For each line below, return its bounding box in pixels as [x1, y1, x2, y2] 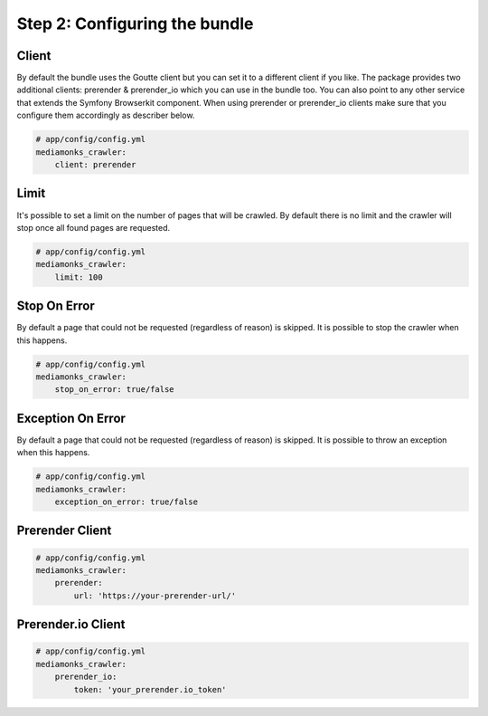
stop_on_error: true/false [54, 385, 175, 395]
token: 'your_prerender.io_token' [73, 684, 227, 694]
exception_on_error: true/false [54, 496, 199, 507]
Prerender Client [16, 523, 112, 539]
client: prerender [54, 159, 136, 169]
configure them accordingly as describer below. [16, 110, 195, 121]
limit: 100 [54, 272, 103, 282]
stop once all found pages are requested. [16, 222, 171, 233]
